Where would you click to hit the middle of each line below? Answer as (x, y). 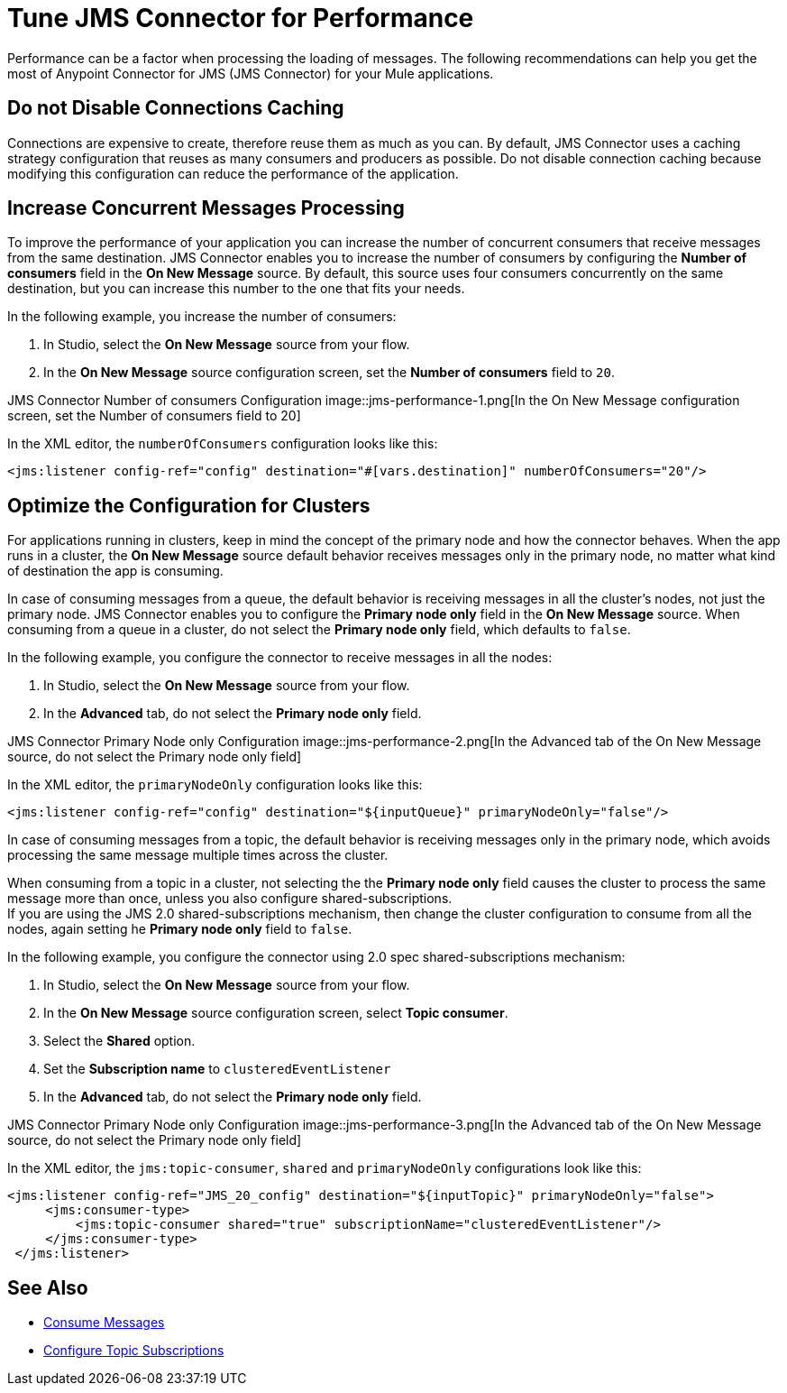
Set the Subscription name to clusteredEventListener (217, 1069)
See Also (48, 1287)
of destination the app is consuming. (115, 571)
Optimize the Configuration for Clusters (189, 505)
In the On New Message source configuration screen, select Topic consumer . (276, 1013)
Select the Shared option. (119, 1041)
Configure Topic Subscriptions (134, 1351)
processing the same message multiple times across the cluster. (198, 855)
